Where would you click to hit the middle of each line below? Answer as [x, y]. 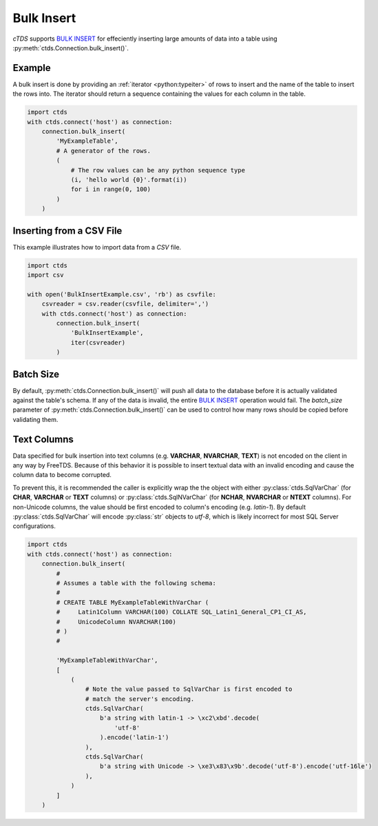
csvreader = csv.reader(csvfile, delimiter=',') [125, 304]
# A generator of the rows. [104, 151]
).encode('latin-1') [135, 737]
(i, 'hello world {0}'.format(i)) [129, 180]
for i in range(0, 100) [111, 189]
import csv [45, 275]
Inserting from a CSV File [67, 231]
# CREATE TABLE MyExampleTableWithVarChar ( [133, 602]
